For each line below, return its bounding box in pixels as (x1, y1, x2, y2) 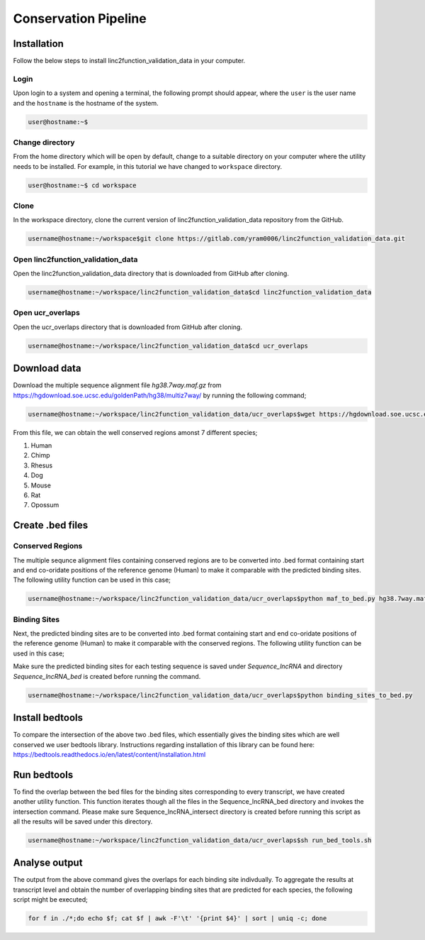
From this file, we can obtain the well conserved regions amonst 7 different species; (13, 428, 258, 436)
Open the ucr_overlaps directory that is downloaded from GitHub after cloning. (13, 323, 242, 331)
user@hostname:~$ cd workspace (28, 181, 137, 189)
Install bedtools (13, 712, 84, 724)
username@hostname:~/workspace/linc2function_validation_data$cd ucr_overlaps (28, 341, 308, 350)
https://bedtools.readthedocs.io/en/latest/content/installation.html (13, 750, 206, 758)
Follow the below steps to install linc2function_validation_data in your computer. (13, 57, 246, 65)
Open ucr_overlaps (13, 308, 81, 318)
